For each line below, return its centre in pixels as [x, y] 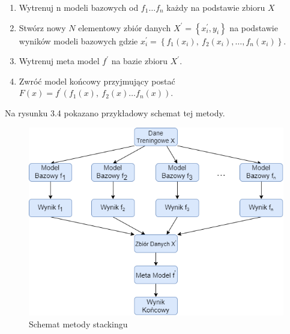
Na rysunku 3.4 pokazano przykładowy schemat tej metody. [115, 112]
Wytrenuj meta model [59, 61]
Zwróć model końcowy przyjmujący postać [97, 81]
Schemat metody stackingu [78, 324]
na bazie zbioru [140, 61]
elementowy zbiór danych [125, 27]
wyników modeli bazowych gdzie [78, 40]
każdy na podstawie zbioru [216, 7]
